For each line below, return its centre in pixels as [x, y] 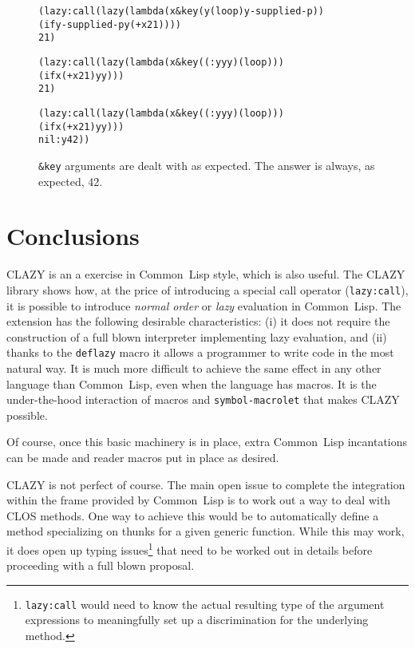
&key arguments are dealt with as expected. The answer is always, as [207, 165]
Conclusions [73, 236]
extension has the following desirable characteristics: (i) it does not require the [198, 321]
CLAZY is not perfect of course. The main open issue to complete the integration [206, 484]
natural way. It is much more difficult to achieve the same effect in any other [194, 367]
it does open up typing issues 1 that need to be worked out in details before [190, 548]
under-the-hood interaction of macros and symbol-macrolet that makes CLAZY [203, 399]
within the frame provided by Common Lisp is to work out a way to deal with [199, 500]
